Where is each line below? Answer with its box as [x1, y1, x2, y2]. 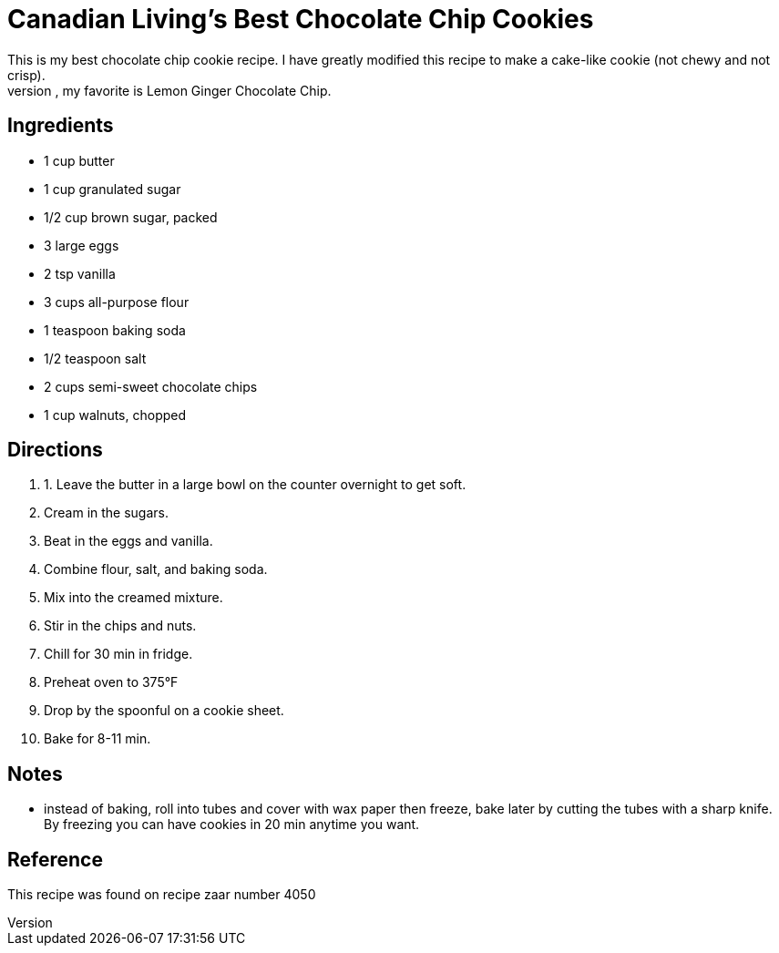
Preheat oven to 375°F [44, 674, 179, 691]
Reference [7, 847, 103, 871]
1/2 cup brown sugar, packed [44, 209, 218, 225]
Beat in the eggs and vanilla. [44, 533, 213, 549]
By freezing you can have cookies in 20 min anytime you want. [44, 816, 420, 833]
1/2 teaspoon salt [44, 350, 147, 366]
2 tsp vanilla [44, 265, 116, 282]
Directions [7, 438, 103, 462]
